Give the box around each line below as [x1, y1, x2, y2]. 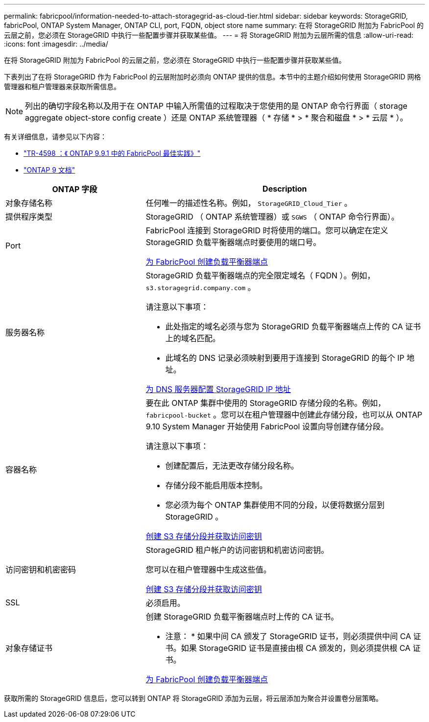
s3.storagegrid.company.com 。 [145, 282, 256, 292]
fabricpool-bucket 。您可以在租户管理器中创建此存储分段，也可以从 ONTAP [145, 410, 423, 420]
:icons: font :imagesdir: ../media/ [4, 40, 108, 48]
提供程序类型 [5, 212, 53, 222]
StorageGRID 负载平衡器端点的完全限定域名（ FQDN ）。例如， [145, 271, 375, 280]
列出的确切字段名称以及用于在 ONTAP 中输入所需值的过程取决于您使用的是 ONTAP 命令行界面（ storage [25, 101, 407, 111]
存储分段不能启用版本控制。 [165, 480, 267, 490]
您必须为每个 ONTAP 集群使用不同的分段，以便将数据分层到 [165, 500, 385, 510]
